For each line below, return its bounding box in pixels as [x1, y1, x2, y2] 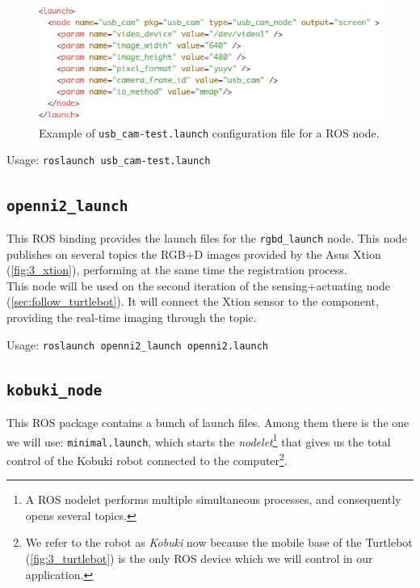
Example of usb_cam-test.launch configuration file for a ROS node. [39, 124, 380, 141]
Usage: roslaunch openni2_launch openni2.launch [6, 336, 268, 353]
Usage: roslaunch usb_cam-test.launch [6, 151, 211, 168]
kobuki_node [6, 381, 103, 399]
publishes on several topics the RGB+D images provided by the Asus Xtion [6, 245, 381, 262]
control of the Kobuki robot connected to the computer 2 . [6, 449, 288, 468]
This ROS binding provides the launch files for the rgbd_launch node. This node [6, 229, 407, 246]
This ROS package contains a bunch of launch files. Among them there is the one [6, 413, 409, 430]
